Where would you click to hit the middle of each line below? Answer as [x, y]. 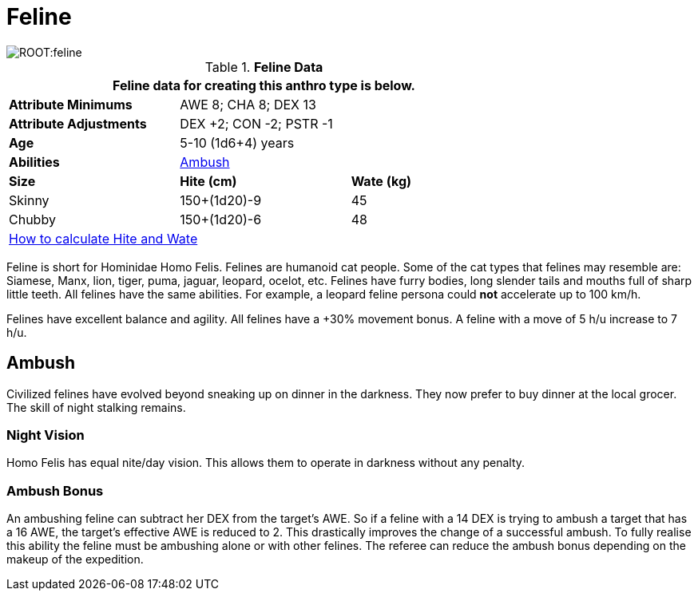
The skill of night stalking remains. [96, 407]
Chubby [32, 219]
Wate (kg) [381, 181]
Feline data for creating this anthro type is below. [264, 85]
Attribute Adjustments [78, 123]
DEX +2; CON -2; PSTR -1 [256, 123]
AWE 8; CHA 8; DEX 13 [248, 104]
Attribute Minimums [71, 104]
